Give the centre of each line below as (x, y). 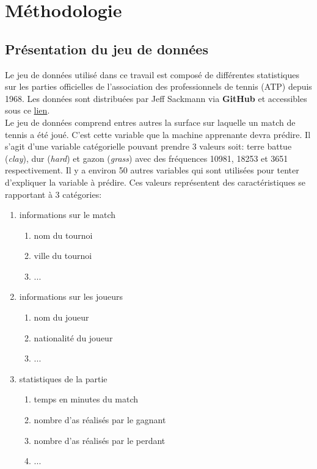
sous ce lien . (27, 110)
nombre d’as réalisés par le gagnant (100, 420)
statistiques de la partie (63, 378)
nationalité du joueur (73, 337)
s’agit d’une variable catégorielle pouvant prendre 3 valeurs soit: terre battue (148, 146)
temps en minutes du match (86, 399)
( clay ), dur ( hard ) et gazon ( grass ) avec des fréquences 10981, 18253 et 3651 (147, 158)
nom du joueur (61, 317)
